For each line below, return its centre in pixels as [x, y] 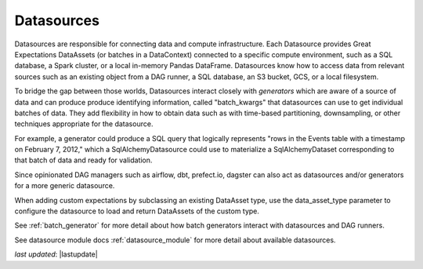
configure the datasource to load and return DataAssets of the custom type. [137, 211]
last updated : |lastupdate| [56, 254]
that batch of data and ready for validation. [83, 160]
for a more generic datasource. [65, 186]
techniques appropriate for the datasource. [84, 124]
